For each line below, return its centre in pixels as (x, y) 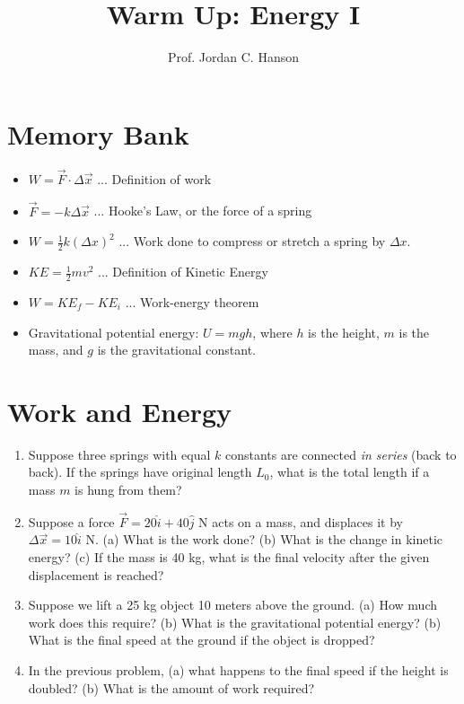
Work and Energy (120, 411)
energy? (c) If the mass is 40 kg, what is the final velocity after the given (229, 557)
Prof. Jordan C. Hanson (233, 57)
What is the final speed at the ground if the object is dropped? (201, 640)
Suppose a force (71, 521)
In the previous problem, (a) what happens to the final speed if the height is (238, 670)
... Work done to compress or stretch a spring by (252, 241)
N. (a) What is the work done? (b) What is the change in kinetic (264, 539)
